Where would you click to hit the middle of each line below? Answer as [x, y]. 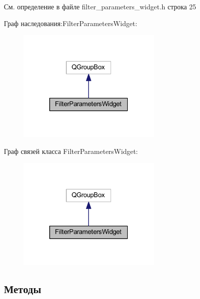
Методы [23, 288]
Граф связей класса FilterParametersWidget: [71, 151]
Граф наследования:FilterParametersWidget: [71, 23]
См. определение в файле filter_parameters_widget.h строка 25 [100, 6]
